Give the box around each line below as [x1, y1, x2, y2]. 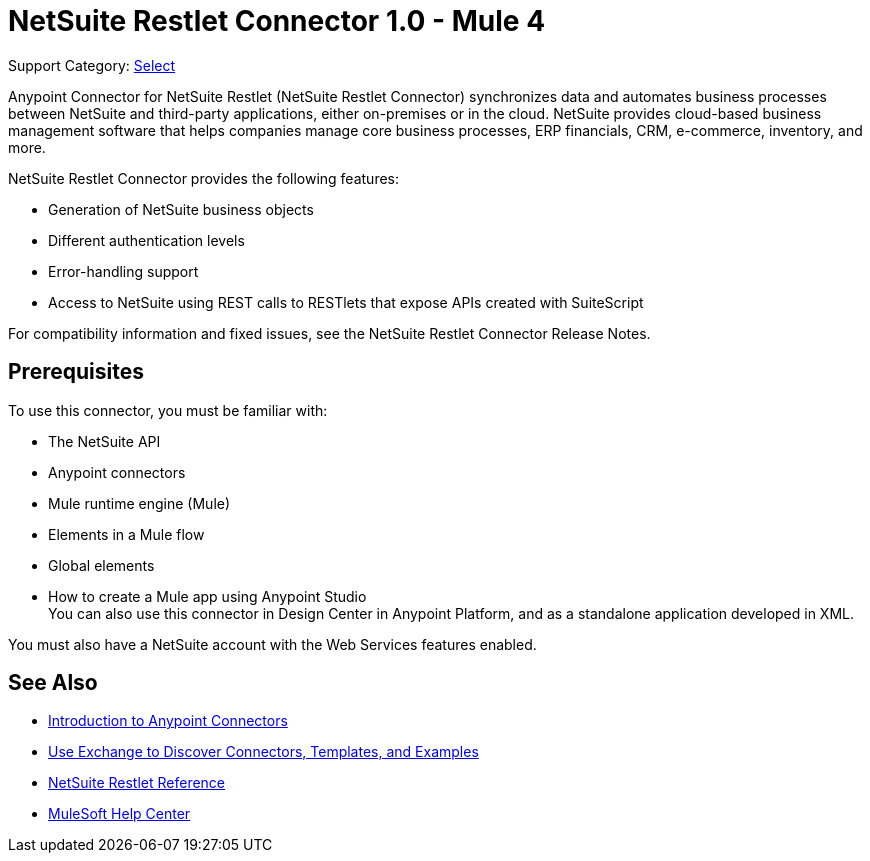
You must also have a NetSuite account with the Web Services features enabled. [8, 635, 537, 653]
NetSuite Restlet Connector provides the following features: [8, 169, 400, 187]
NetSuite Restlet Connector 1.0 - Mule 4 [8, 4, 546, 38]
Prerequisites [8, 359, 144, 385]
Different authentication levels [48, 231, 245, 249]
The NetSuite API [48, 432, 161, 450]
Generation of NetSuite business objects [48, 200, 314, 218]
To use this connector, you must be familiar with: [8, 401, 328, 419]
